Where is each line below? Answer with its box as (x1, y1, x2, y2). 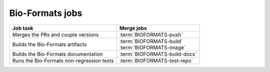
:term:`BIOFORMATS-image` (119, 44, 186, 51)
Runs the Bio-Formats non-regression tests (12, 57, 114, 64)
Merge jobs (119, 24, 147, 31)
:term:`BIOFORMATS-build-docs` (119, 50, 197, 57)
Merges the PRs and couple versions (12, 31, 99, 38)
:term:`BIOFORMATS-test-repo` (119, 57, 193, 64)
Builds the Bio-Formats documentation (12, 50, 103, 57)
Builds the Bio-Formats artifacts (12, 40, 87, 47)
